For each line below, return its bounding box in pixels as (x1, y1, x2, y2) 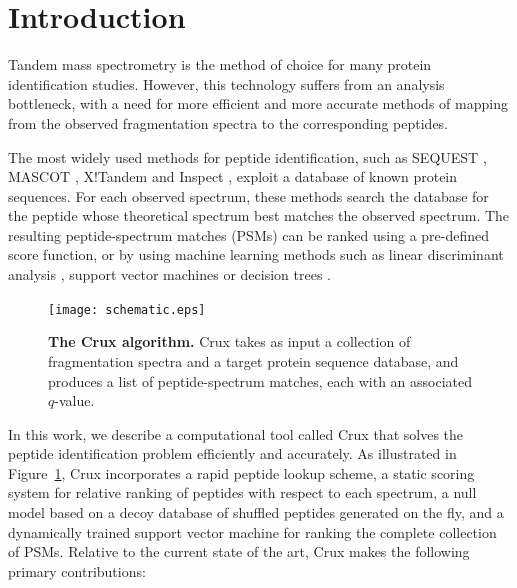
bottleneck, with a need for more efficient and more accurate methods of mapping (8, 93, 508, 114)
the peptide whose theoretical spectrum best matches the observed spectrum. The (8, 205, 510, 226)
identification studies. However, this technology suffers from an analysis (8, 73, 445, 94)
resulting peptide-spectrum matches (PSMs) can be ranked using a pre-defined (8, 224, 490, 245)
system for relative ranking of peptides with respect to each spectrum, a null (8, 482, 477, 503)
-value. (54, 390, 95, 411)
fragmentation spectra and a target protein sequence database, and (48, 350, 459, 371)
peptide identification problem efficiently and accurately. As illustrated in (8, 443, 457, 464)
